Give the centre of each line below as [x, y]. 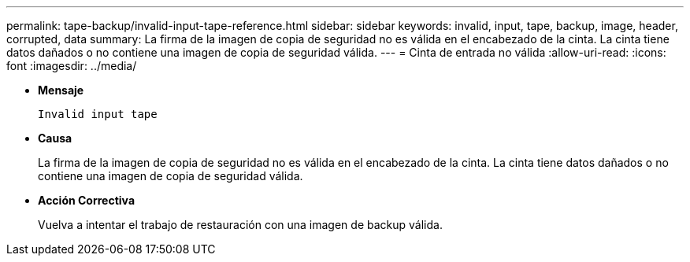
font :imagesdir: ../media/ [72, 66]
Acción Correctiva [87, 200]
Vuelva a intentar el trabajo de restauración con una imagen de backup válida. [240, 225]
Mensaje [61, 90]
